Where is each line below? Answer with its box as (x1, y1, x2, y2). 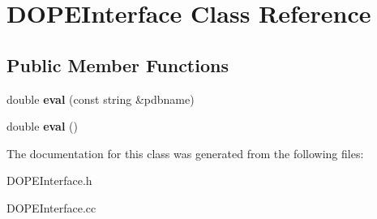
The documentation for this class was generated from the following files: (6, 144, 364, 161)
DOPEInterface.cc (6, 199, 96, 216)
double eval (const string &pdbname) (6, 90, 195, 107)
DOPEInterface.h (6, 172, 92, 189)
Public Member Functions (6, 52, 229, 77)
